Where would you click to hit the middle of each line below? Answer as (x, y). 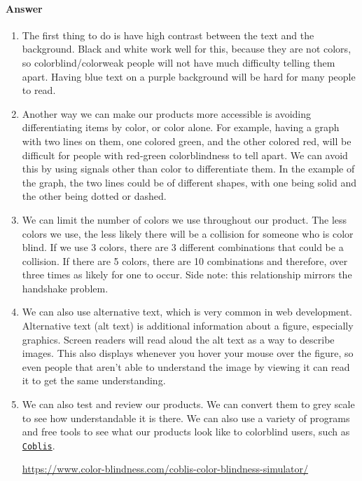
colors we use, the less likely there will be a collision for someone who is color (188, 233)
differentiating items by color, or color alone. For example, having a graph (181, 127)
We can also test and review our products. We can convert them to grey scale (188, 404)
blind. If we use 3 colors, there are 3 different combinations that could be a (183, 247)
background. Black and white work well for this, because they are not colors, (187, 49)
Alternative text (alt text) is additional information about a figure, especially (188, 326)
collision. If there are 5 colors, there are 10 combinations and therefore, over (185, 260)
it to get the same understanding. (94, 380)
